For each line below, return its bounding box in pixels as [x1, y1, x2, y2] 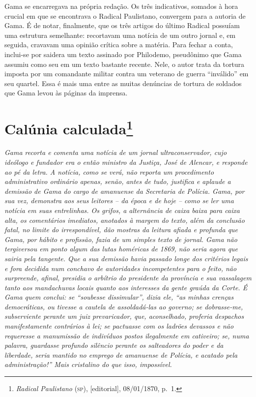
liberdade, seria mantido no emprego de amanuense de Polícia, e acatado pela [4, 349, 238, 360]
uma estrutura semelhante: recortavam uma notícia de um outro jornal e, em [4, 30, 236, 40]
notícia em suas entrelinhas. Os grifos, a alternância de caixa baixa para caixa [4, 205, 240, 215]
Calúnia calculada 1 [4, 117, 133, 139]
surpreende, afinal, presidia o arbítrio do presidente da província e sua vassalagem [4, 273, 252, 283]
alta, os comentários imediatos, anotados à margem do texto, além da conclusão [4, 214, 245, 225]
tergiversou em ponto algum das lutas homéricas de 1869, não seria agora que [4, 244, 238, 254]
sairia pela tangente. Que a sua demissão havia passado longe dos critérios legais [4, 253, 248, 263]
